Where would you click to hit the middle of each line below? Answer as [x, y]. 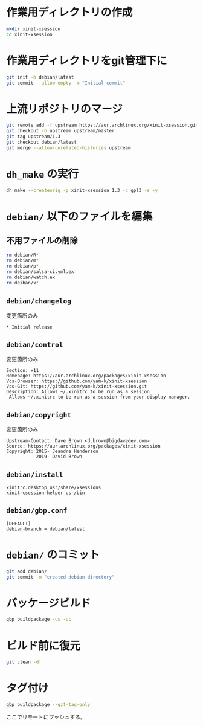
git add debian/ [27, 571]
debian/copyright [39, 415]
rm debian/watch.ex [31, 277]
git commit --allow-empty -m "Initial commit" [66, 83]
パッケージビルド [49, 603]
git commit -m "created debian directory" [60, 577]
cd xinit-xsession [29, 34]
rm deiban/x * [23, 283]
